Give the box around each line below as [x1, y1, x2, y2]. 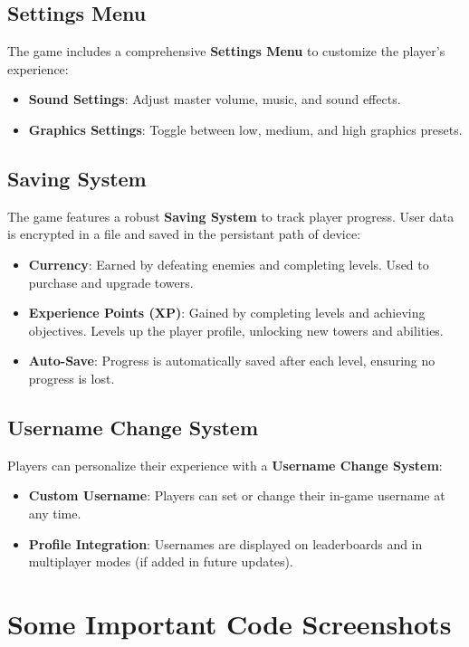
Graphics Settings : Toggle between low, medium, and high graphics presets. [28, 119, 463, 138]
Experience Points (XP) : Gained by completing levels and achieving [28, 303, 426, 322]
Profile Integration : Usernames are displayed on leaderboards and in [28, 534, 423, 553]
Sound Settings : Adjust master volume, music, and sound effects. [28, 90, 401, 109]
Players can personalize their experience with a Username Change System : [7, 455, 443, 474]
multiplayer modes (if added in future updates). [28, 552, 293, 571]
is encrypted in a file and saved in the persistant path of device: [7, 224, 361, 243]
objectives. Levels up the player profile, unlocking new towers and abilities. [28, 320, 444, 339]
